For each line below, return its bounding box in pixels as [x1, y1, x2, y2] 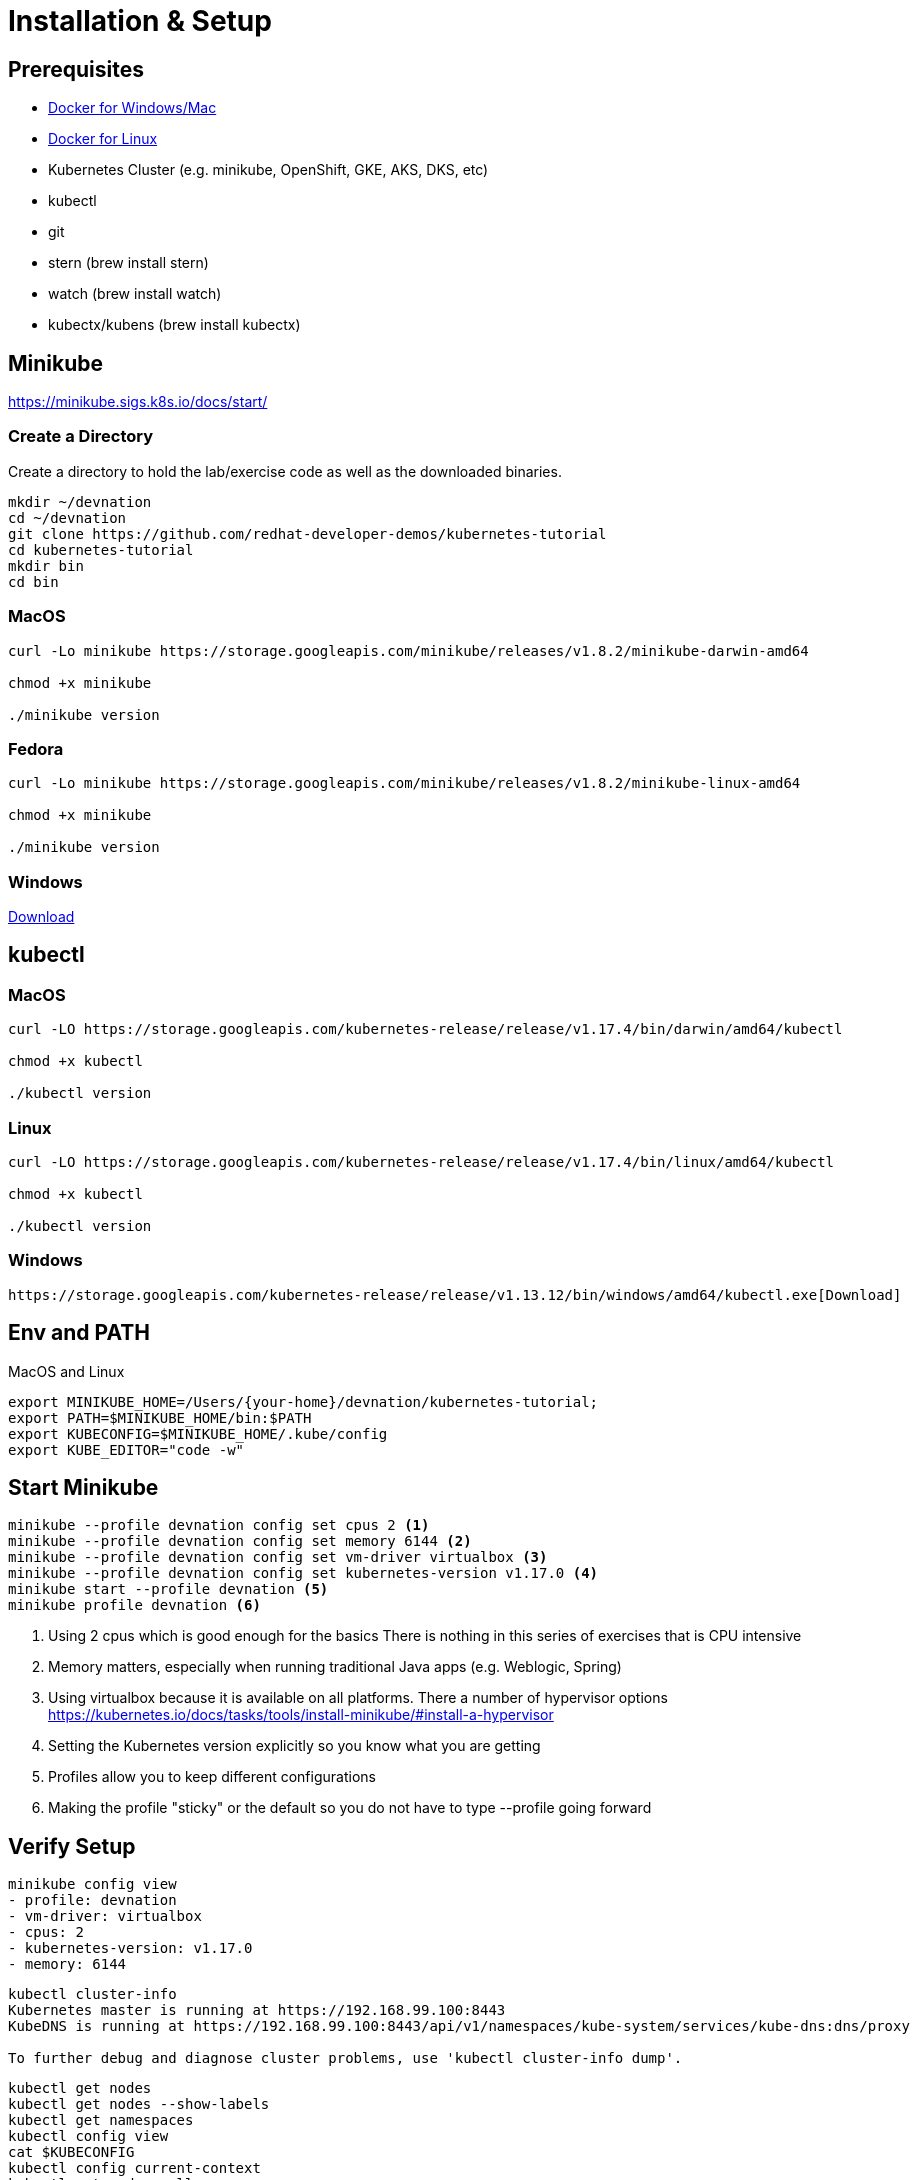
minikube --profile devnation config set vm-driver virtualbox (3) [8, 1549, 548, 1566]
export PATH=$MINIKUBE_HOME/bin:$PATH [8, 1409, 312, 1426]
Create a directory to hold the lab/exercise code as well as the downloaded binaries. [8, 462, 562, 480]
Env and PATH [8, 1320, 150, 1346]
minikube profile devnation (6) [8, 1597, 261, 1614]
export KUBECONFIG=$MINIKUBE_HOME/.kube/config [8, 1425, 388, 1442]
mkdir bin [8, 557, 84, 574]
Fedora [8, 738, 64, 759]
